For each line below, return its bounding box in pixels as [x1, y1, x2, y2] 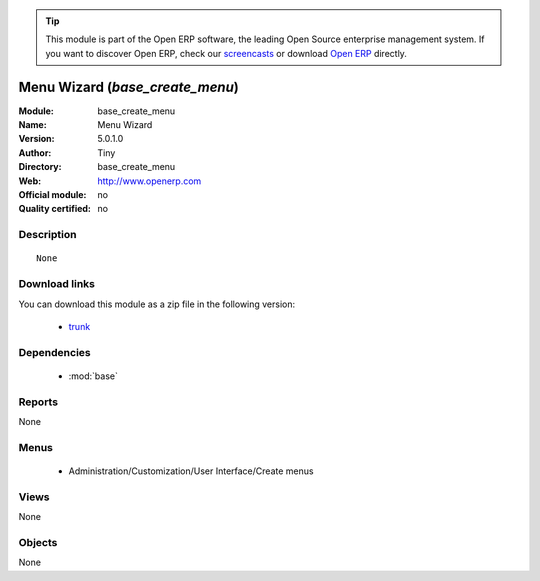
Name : [18, 119, 47, 131]
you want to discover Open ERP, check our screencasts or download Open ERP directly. [45, 47, 407, 59]
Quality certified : [18, 203, 92, 215]
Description [18, 228, 77, 242]
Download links [18, 277, 95, 291]
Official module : [18, 189, 87, 201]
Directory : [18, 161, 62, 173]
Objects [18, 535, 58, 549]
